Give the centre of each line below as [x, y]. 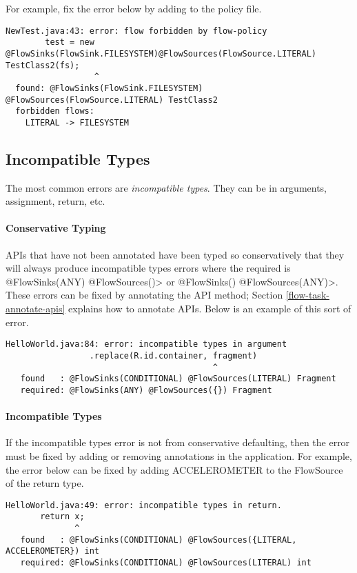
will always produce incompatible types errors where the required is [148, 268]
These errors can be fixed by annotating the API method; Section [144, 295]
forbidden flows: [55, 111]
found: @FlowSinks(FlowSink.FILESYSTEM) [109, 88]
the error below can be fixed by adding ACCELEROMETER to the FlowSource [174, 469]
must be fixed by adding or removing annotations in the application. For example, [179, 455]
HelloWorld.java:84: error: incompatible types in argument [146, 344]
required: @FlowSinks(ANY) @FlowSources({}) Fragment [146, 390]
